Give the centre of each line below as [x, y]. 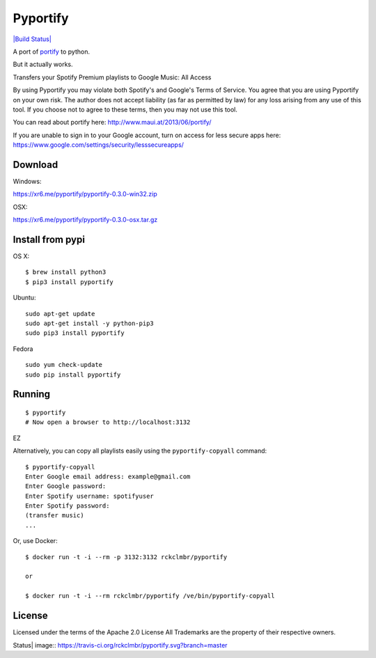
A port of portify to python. [52, 52]
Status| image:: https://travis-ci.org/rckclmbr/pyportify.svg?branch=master [120, 645]
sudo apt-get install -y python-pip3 [90, 323]
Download [36, 165]
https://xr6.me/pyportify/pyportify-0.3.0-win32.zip [85, 194]
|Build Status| [32, 39]
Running [32, 394]
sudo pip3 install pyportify [75, 333]
